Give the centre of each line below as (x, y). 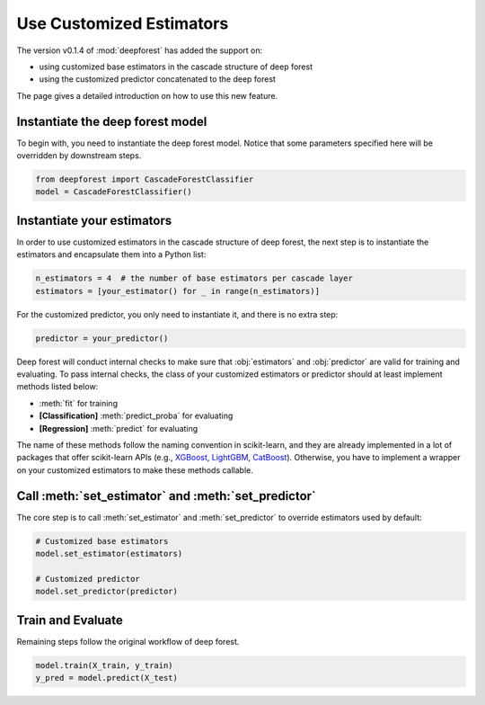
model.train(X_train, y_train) (105, 665)
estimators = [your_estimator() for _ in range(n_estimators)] (178, 291)
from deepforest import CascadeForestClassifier (145, 179)
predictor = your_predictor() (102, 338)
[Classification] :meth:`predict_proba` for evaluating (136, 416)
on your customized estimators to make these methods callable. (135, 470)
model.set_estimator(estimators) (109, 554)
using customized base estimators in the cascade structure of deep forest (176, 67)
